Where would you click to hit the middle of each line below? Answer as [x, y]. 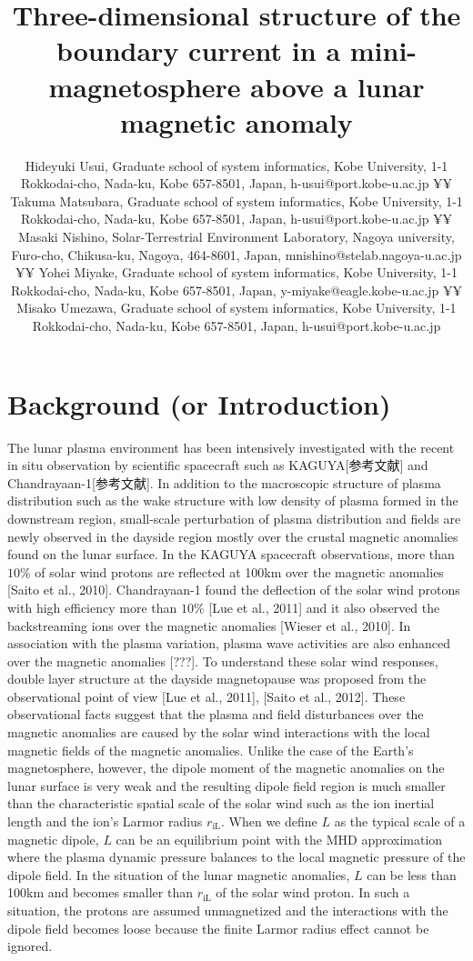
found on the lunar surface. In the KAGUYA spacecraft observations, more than [231, 554]
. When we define [269, 821]
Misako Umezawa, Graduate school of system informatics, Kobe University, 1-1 [236, 308]
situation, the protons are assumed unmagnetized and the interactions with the [228, 910]
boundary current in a [198, 50]
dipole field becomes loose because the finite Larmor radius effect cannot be [218, 928]
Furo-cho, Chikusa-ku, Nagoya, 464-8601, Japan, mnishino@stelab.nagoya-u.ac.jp [236, 254]
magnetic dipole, [53, 839]
